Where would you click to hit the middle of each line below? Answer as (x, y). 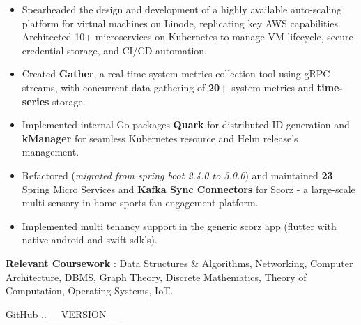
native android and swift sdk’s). (90, 240)
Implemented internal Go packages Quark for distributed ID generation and (186, 124)
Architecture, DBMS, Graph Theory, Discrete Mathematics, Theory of (156, 277)
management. (51, 152)
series (36, 101)
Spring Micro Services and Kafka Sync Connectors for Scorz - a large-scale (189, 189)
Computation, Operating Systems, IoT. (90, 290)
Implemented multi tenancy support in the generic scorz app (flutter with (179, 226)
